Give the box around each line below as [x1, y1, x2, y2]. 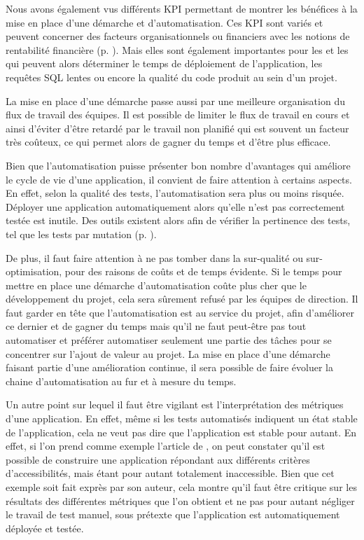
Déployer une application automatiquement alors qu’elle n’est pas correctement [6, 199, 345, 214]
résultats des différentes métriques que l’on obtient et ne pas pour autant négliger [6, 493, 355, 508]
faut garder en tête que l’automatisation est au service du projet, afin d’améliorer [6, 305, 354, 319]
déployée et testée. [6, 520, 84, 535]
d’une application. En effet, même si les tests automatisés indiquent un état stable [6, 411, 358, 426]
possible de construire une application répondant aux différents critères [6, 452, 310, 466]
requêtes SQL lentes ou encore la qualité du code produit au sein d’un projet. [6, 69, 337, 84]
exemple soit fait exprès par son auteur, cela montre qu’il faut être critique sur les [6, 480, 357, 494]
